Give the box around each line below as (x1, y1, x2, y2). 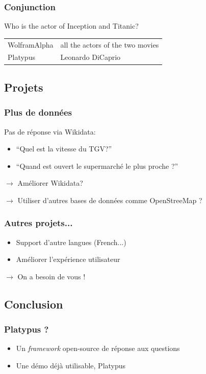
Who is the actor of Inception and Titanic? (4, 20, 139, 31)
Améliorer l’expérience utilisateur (16, 254, 120, 265)
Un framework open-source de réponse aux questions (16, 343, 180, 354)
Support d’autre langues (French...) (16, 236, 126, 247)
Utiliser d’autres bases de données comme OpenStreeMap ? (17, 194, 202, 205)
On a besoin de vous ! (17, 271, 86, 281)
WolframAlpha (8, 39, 54, 50)
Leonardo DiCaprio (60, 52, 121, 62)
